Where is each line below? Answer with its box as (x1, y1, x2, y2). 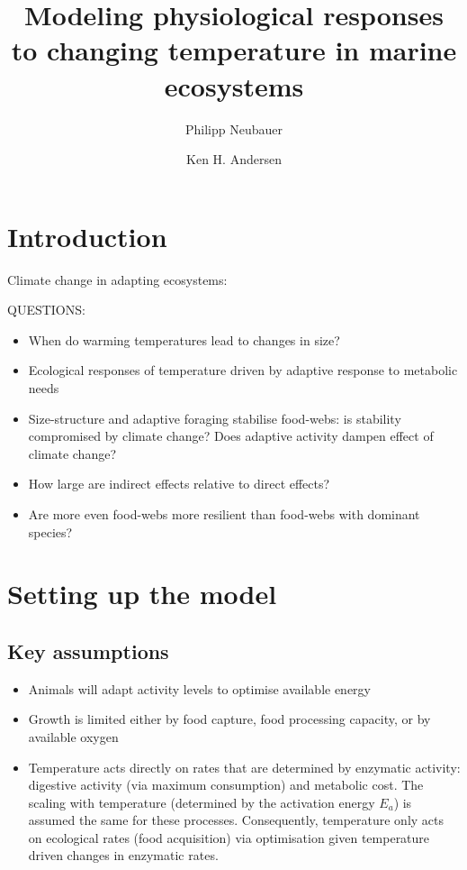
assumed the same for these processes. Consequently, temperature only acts (28, 810, 445, 829)
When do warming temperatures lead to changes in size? (28, 330, 340, 349)
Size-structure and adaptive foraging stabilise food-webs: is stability (28, 408, 401, 427)
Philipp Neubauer (185, 119, 283, 138)
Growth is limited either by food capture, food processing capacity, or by (28, 710, 431, 728)
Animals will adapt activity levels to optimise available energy (28, 679, 371, 698)
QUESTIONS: (7, 300, 85, 319)
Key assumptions (7, 636, 169, 664)
